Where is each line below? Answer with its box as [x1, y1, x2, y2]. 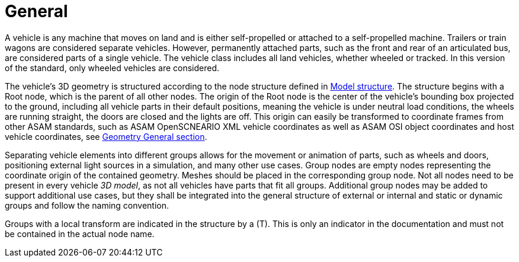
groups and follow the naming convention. [5, 200, 169, 210]
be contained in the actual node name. [5, 228, 155, 239]
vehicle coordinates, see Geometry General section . [5, 131, 207, 142]
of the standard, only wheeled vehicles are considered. [5, 62, 219, 73]
